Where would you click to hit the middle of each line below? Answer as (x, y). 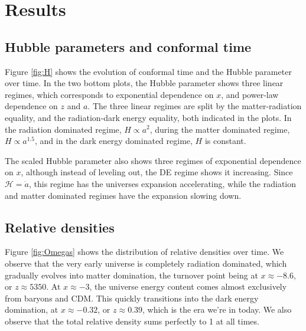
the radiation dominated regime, (63, 129)
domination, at (32, 309)
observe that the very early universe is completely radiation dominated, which (146, 263)
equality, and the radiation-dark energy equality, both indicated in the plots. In (148, 117)
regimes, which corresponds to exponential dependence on (109, 94)
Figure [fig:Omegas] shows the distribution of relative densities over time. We (144, 252)
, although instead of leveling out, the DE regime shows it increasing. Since (157, 172)
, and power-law (250, 94)
